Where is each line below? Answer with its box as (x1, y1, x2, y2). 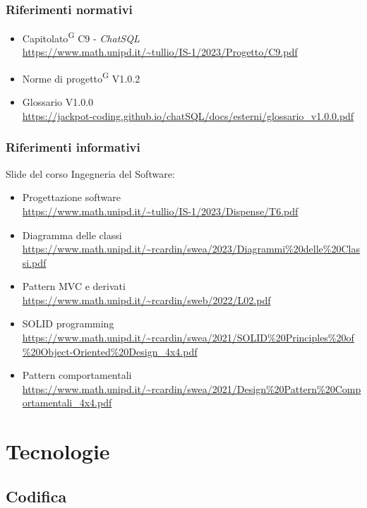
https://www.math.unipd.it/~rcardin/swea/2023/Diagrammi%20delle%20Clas (22, 241, 360, 256)
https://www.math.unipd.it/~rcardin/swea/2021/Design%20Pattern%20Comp (22, 381, 361, 396)
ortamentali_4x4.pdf (22, 395, 112, 410)
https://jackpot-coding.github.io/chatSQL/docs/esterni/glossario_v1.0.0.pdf (22, 108, 354, 123)
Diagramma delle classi (22, 227, 122, 242)
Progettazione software (22, 190, 121, 205)
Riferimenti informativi (6, 138, 140, 156)
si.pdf (22, 255, 47, 270)
